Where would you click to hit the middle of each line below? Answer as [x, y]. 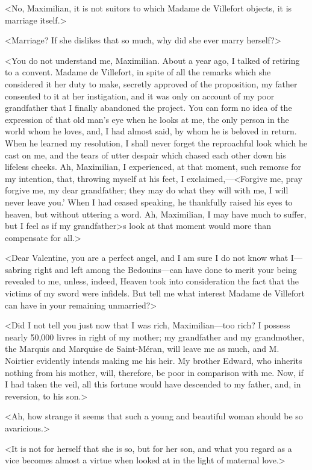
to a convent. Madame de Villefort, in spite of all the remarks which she [138, 72]
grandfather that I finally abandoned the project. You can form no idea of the [148, 108]
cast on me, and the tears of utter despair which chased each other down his [145, 155]
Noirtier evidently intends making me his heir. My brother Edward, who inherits [154, 361]
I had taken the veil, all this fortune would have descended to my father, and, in [153, 384]
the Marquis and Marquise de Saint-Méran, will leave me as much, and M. [142, 349]
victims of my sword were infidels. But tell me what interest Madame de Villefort [155, 293]
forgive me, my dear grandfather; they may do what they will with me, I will [147, 190]
